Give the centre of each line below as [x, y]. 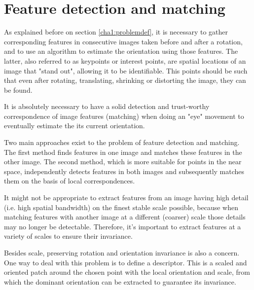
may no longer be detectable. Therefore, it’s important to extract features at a [123, 226]
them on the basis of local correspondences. [70, 181]
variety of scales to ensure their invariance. [68, 236]
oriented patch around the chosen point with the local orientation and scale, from [127, 272]
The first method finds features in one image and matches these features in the [123, 152]
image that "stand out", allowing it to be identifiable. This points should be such [126, 70]
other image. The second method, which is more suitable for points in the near [123, 162]
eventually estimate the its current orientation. [74, 126]
